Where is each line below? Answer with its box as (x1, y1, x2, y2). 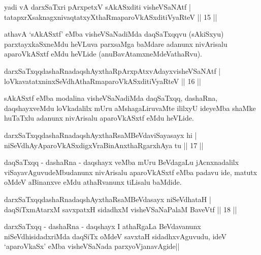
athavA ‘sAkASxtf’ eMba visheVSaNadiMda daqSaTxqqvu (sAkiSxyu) (4, 29, 224, 39)
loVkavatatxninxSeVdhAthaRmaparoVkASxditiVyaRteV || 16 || (4, 75, 201, 86)
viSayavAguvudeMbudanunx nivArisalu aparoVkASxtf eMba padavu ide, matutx (4, 166, 257, 177)
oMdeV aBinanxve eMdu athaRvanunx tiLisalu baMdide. (4, 177, 182, 187)
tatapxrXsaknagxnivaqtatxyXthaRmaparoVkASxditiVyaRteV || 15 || (4, 11, 217, 22)
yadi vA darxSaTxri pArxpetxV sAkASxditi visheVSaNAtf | (4, 2, 191, 12)
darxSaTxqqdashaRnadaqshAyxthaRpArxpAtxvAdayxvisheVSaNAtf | (4, 65, 221, 76)
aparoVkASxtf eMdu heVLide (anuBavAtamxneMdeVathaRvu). (4, 48, 202, 59)
